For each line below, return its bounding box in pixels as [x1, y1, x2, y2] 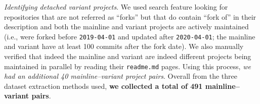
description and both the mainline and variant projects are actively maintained [4, 21, 249, 32]
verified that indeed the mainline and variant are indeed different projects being [4, 51, 251, 62]
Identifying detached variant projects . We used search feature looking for [4, 2, 228, 12]
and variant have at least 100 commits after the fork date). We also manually [4, 41, 244, 51]
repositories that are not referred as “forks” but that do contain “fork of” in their [4, 11, 256, 22]
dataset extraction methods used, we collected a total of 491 [4, 80, 203, 91]
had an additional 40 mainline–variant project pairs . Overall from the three [4, 71, 238, 81]
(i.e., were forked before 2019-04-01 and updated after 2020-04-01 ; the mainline [4, 31, 255, 41]
